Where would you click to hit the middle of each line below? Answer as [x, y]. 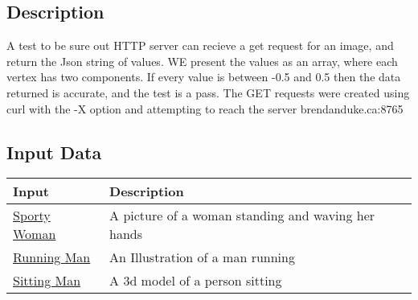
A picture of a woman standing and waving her [242, 216]
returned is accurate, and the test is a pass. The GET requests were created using [208, 92]
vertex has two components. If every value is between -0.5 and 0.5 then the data [204, 77]
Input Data [54, 152]
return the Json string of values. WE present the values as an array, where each [202, 61]
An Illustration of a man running [202, 257]
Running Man [52, 257]
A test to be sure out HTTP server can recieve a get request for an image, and [200, 45]
